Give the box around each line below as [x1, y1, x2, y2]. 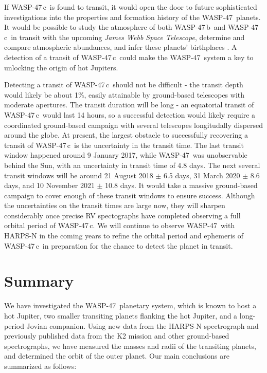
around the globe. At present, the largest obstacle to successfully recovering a [4, 129, 248, 140]
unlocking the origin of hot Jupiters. [4, 62, 118, 72]
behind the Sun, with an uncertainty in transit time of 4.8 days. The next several [4, 159, 260, 170]
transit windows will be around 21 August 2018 [4, 170, 153, 180]
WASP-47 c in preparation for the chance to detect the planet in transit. [4, 240, 233, 251]
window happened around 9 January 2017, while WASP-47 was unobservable [4, 150, 247, 160]
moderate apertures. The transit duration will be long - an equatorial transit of [4, 99, 254, 110]
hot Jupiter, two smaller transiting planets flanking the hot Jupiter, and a [4, 310, 238, 321]
